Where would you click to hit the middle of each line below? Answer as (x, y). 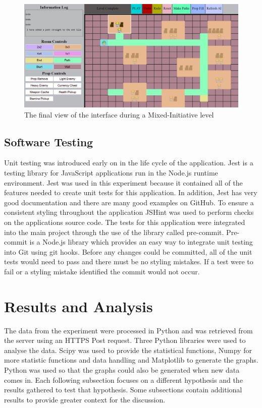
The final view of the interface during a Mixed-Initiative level (119, 114)
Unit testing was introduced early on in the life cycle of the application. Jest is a (129, 163)
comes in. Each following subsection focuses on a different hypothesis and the (123, 380)
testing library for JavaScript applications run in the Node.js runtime (111, 172)
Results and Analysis (78, 306)
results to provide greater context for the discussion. (85, 399)
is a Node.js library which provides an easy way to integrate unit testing (141, 242)
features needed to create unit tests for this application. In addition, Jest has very (131, 192)
